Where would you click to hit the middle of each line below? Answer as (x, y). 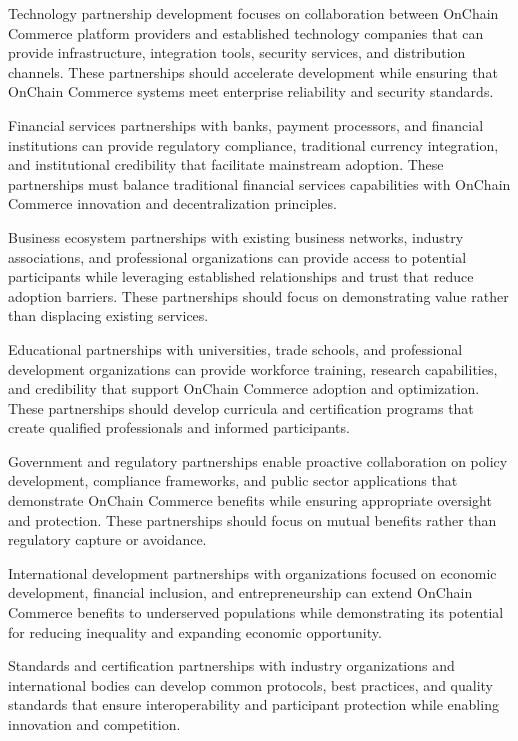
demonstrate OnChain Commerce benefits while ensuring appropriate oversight (250, 500)
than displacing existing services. (108, 315)
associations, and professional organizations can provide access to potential (237, 256)
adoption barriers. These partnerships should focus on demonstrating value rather (258, 295)
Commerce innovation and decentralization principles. (172, 203)
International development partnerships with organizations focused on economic (252, 572)
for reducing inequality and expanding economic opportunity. (195, 631)
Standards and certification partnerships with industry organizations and (231, 665)
